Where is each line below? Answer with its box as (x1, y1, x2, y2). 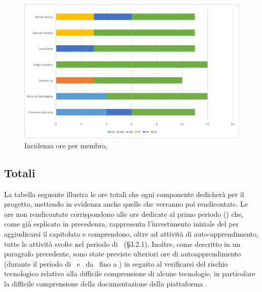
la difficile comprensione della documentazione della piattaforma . (4, 278, 208, 288)
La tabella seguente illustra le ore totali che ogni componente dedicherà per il (4, 188, 244, 199)
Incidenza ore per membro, (24, 140, 107, 150)
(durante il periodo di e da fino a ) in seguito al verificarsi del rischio (4, 258, 228, 269)
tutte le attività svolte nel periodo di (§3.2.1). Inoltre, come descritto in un (4, 238, 240, 249)
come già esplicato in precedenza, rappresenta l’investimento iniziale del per (4, 218, 239, 229)
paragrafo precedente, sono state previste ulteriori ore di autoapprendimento (4, 248, 241, 259)
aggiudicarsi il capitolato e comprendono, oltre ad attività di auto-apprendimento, (4, 228, 258, 239)
